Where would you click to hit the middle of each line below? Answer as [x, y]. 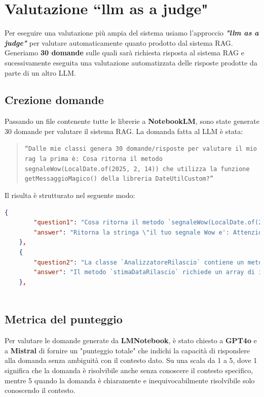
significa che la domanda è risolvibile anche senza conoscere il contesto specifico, [129, 370]
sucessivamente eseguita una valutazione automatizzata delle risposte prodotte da [131, 62]
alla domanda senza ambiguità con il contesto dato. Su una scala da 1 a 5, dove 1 [131, 360]
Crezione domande [54, 100]
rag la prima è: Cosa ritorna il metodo [93, 159]
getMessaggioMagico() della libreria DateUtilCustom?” [119, 179]
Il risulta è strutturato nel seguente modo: [70, 195]
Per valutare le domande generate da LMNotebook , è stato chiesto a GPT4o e [131, 340]
